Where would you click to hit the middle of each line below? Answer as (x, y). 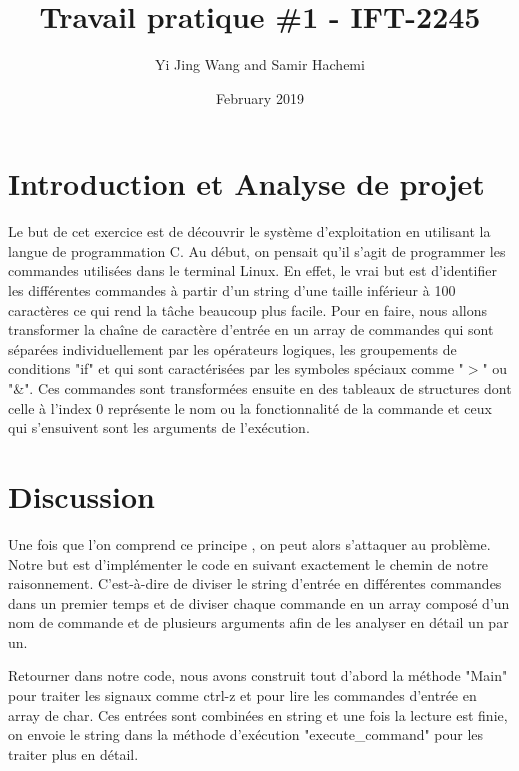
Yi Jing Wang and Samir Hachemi (260, 64)
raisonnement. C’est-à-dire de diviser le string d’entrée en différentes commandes (255, 583)
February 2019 (260, 97)
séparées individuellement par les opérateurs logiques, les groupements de (232, 348)
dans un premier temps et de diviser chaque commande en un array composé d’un (259, 602)
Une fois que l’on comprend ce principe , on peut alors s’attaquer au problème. (249, 543)
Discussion (81, 495)
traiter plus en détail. (73, 753)
